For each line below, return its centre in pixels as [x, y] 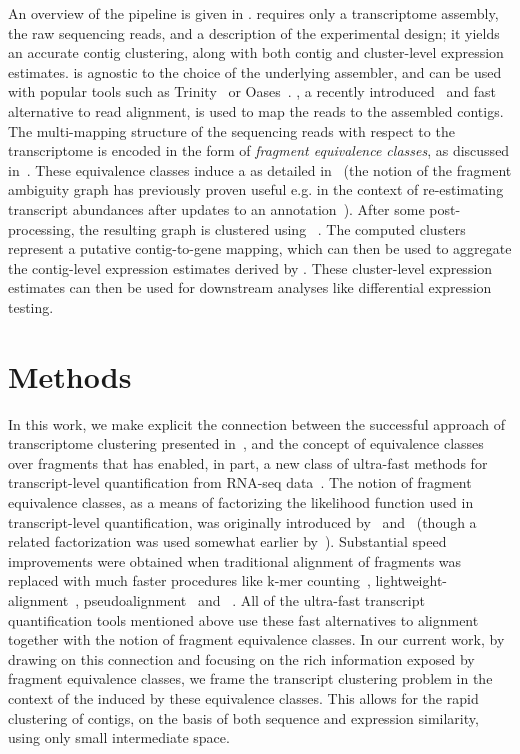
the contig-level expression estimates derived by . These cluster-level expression [250, 267]
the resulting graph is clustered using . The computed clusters [272, 228]
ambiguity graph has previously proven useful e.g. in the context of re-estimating [256, 189]
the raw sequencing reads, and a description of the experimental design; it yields [254, 32]
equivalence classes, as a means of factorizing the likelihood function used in [241, 502]
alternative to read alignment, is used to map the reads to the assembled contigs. [256, 110]
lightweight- [411, 580]
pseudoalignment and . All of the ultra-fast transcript [254, 599]
